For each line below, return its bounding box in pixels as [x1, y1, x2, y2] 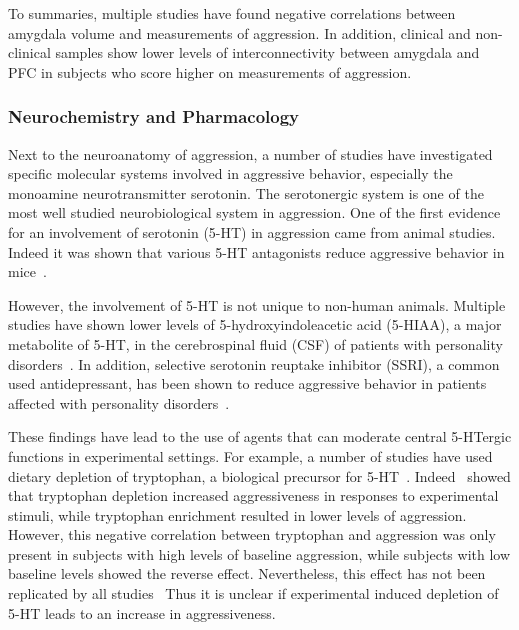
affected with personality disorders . [8, 392, 230, 413]
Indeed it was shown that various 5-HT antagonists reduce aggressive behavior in [8, 241, 505, 262]
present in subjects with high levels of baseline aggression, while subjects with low [8, 543, 511, 564]
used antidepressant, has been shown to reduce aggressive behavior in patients [8, 373, 487, 394]
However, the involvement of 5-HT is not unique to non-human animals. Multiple [8, 294, 506, 315]
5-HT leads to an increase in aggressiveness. [8, 602, 276, 623]
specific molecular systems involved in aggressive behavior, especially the [8, 163, 453, 184]
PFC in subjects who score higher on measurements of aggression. [8, 61, 412, 82]
